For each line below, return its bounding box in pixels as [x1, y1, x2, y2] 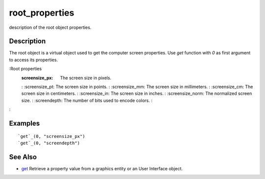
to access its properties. [9, 57, 58, 63]
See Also [9, 153, 37, 161]
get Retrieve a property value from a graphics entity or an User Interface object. [21, 165, 183, 171]
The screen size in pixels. [60, 75, 111, 81]
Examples [9, 119, 40, 127]
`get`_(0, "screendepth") [18, 140, 80, 146]
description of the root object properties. [9, 24, 92, 30]
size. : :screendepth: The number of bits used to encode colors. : [21, 97, 153, 103]
